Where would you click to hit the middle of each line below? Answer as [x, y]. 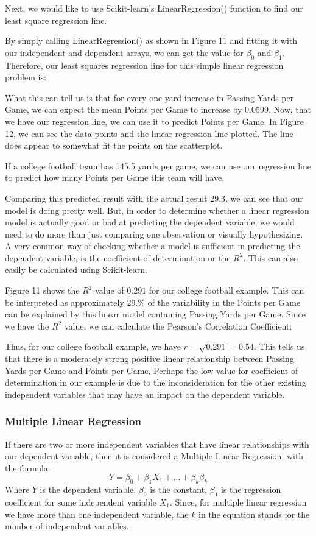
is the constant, [179, 489]
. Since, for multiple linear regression [238, 502]
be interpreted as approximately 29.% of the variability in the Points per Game [153, 302]
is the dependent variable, [88, 489]
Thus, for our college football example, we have [93, 346]
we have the [27, 326]
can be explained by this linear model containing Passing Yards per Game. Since [155, 314]
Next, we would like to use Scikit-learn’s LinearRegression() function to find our [154, 8]
